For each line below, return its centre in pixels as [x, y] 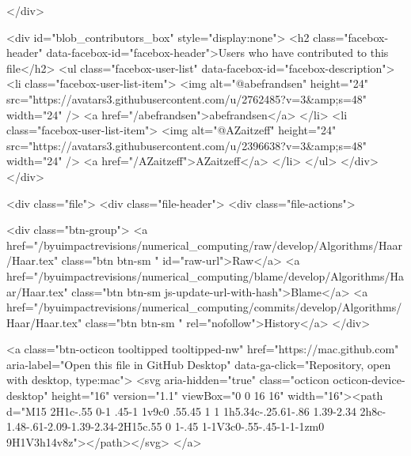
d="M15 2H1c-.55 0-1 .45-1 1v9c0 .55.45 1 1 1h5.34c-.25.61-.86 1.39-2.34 [181, 411]
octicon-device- [369, 380]
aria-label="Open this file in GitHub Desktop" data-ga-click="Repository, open [199, 364]
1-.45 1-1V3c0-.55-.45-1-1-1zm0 [249, 426]
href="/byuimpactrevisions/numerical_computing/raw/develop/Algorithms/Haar [205, 245]
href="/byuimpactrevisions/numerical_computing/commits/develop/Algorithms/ [204, 307]
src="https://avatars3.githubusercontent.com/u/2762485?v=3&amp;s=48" [187, 98]
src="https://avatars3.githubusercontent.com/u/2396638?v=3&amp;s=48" [187, 145]
